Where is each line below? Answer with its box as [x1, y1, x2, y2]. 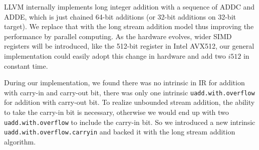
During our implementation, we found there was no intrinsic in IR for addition [4, 77, 245, 88]
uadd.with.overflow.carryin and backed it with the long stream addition [4, 126, 235, 137]
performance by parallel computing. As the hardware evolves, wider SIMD [4, 31, 232, 41]
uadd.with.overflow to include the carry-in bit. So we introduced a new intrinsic [4, 116, 255, 127]
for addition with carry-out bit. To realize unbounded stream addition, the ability [4, 97, 255, 107]
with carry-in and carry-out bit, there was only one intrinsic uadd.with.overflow [4, 87, 255, 97]
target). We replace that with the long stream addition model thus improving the [4, 21, 254, 32]
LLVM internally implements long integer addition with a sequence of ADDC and [4, 2, 254, 12]
